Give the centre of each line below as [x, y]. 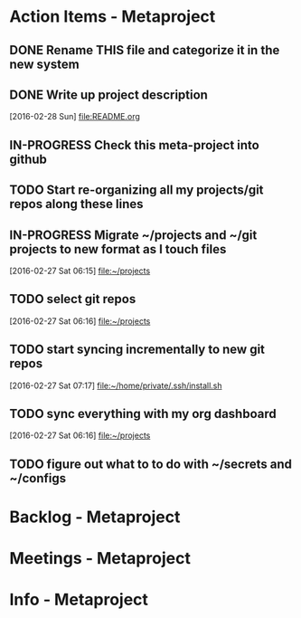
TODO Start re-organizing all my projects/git [136, 190]
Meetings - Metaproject [100, 559]
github [28, 159]
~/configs [38, 478]
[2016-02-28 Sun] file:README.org [75, 117]
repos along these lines [76, 204]
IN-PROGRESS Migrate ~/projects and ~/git [133, 235]
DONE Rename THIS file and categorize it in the [145, 50]
